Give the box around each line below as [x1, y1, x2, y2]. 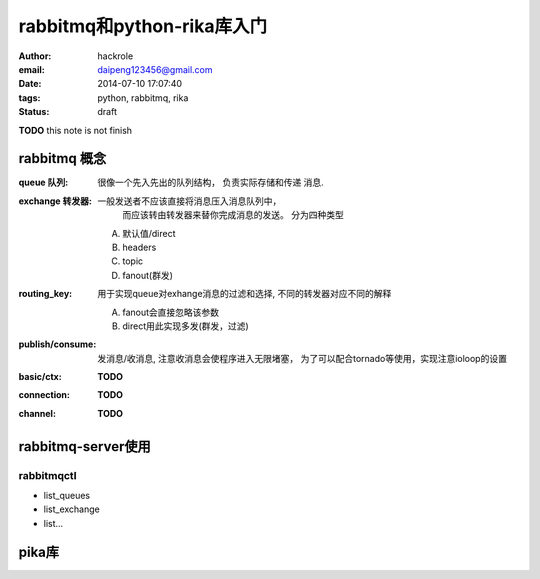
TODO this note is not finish [18, 124, 133, 136]
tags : [18, 91, 41, 104]
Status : [18, 106, 50, 118]
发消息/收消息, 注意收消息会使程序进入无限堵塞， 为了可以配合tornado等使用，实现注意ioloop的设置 [97, 352, 507, 364]
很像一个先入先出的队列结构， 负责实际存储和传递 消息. [97, 176, 324, 189]
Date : [18, 78, 42, 90]
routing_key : [18, 288, 73, 300]
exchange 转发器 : [18, 195, 92, 207]
